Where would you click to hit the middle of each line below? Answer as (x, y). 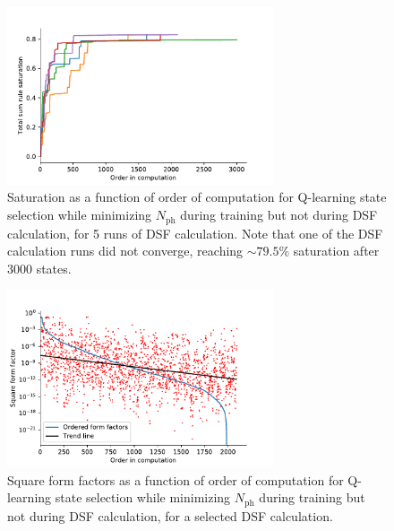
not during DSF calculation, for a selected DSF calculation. (170, 515)
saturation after (336, 251)
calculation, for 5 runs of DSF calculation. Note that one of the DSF (195, 233)
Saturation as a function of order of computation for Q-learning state (197, 197)
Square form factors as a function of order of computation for (176, 479)
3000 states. (39, 268)
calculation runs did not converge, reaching (125, 251)
